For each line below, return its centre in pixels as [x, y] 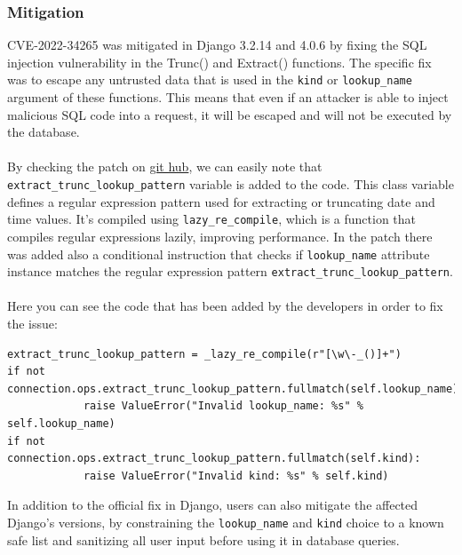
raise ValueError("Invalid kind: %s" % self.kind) [236, 476]
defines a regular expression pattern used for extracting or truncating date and [221, 201]
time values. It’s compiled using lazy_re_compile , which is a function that [212, 219]
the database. [44, 132]
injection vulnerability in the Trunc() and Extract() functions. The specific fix [219, 62]
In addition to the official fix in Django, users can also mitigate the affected [213, 505]
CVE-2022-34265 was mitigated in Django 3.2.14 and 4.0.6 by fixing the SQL [217, 45]
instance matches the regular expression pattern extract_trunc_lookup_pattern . [230, 271]
